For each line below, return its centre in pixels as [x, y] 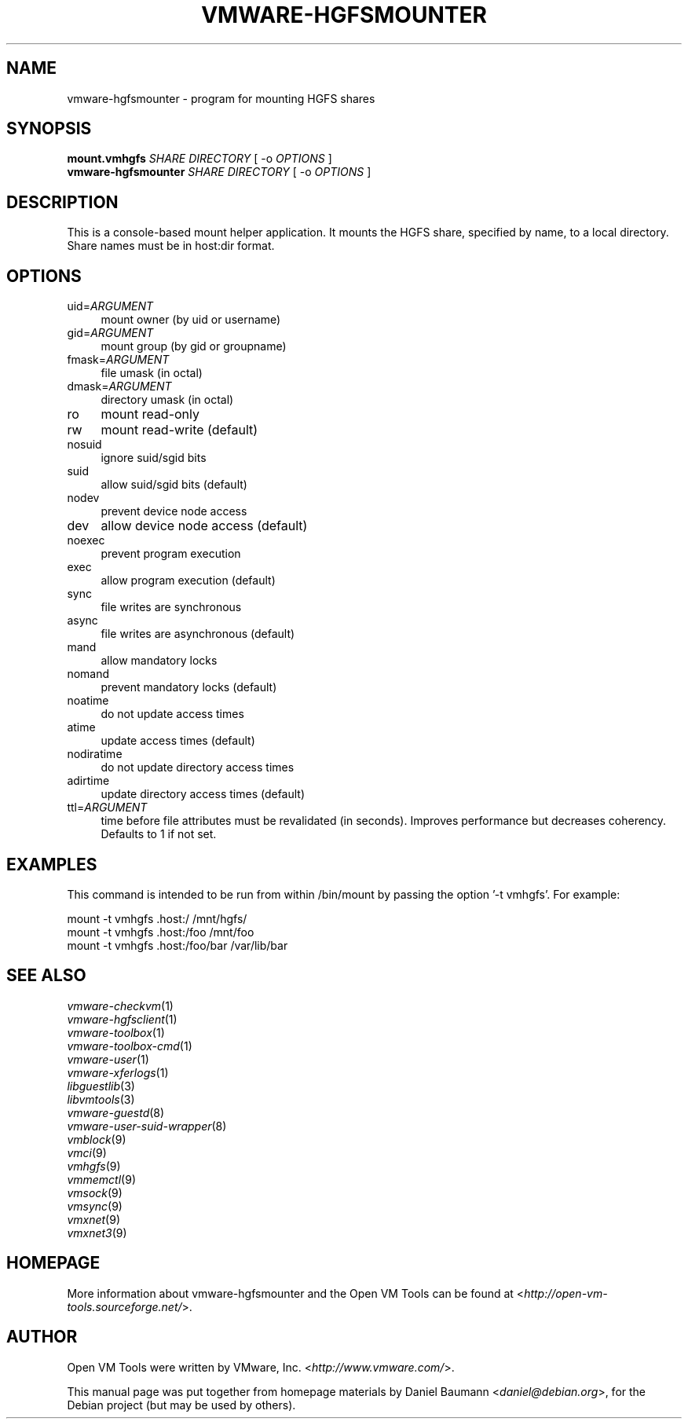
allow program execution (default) [188, 581]
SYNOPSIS [49, 129]
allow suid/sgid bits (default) [174, 485]
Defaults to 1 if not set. [159, 834]
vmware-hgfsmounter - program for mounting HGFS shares [221, 98]
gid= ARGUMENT [110, 333]
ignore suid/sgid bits [154, 458]
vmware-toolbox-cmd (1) [130, 1046]
